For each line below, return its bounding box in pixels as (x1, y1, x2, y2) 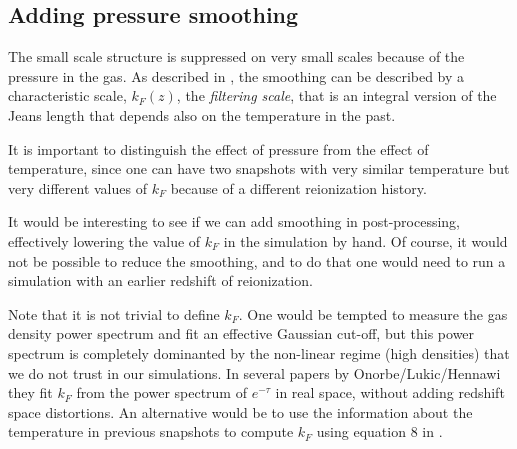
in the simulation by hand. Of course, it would (223, 230, 508, 251)
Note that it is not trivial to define (8, 303, 220, 324)
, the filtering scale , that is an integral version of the (176, 85, 497, 106)
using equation (316, 421, 406, 442)
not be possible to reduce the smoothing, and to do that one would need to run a (8, 250, 506, 271)
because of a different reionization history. (170, 177, 427, 198)
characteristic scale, (8, 85, 127, 106)
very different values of (8, 177, 147, 198)
